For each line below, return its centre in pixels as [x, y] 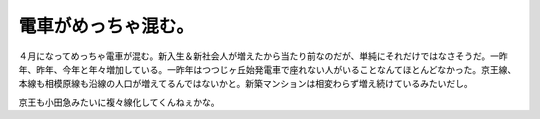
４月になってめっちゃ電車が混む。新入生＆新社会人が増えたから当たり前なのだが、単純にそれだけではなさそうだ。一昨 [263, 56]
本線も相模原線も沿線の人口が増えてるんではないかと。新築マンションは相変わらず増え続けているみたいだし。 [246, 84]
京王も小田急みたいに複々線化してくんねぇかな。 [119, 102]
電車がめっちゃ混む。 [106, 26]
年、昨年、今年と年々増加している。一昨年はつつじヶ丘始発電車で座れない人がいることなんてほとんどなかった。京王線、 [267, 69]
